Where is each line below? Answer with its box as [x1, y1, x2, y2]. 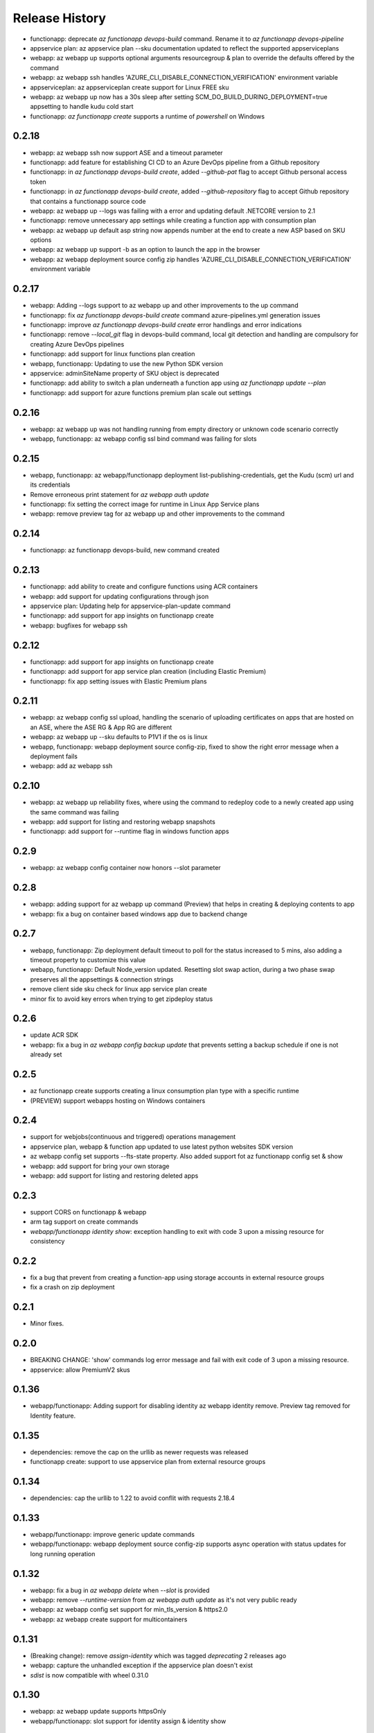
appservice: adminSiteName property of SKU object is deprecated [30, 369, 220, 377]
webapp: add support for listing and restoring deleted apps [30, 1172, 199, 1180]
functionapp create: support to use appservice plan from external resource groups [30, 1458, 266, 1466]
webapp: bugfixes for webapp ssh [30, 621, 128, 629]
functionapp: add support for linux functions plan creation [30, 350, 195, 358]
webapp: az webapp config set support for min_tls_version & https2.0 [30, 1605, 228, 1614]
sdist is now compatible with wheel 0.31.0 [30, 1671, 149, 1679]
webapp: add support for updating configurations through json [30, 592, 209, 600]
